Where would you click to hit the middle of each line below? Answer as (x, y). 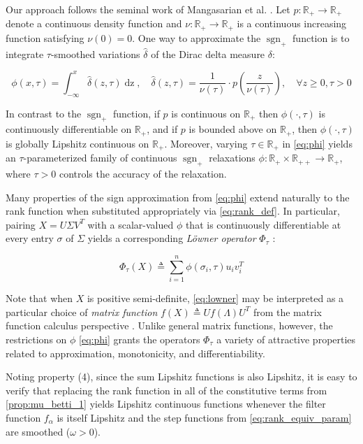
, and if (162, 129)
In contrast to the (44, 113)
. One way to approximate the (197, 37)
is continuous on (206, 113)
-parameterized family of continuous (100, 158)
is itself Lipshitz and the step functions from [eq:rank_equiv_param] (204, 417)
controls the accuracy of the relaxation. (143, 174)
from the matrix (287, 311)
